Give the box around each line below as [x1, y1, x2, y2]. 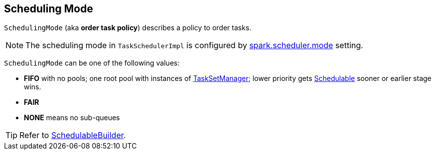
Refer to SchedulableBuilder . [19, 130, 126, 141]
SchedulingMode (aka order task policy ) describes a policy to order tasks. [4, 23, 251, 32]
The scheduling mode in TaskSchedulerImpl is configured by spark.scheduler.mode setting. [25, 40, 363, 51]
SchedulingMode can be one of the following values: [4, 59, 180, 68]
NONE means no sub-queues [24, 113, 120, 122]
